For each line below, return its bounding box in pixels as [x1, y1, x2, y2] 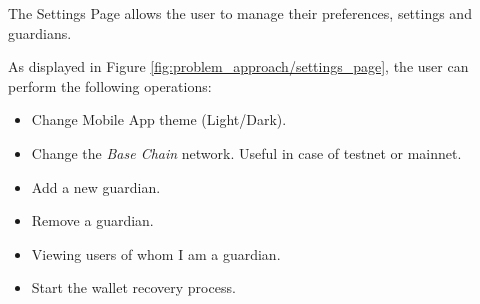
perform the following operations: [8, 75, 212, 96]
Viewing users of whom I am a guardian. [31, 243, 281, 264]
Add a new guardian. [31, 176, 161, 197]
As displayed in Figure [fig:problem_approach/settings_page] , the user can [8, 56, 469, 77]
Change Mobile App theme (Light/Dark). [31, 109, 287, 130]
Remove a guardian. [31, 210, 154, 231]
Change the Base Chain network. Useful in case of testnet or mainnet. [31, 142, 462, 163]
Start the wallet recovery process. [31, 277, 236, 298]
